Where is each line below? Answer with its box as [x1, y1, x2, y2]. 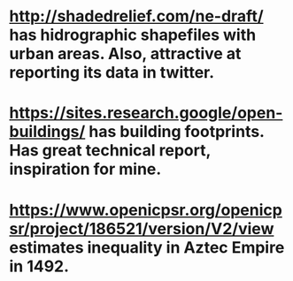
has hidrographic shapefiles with [9, 25, 257, 45]
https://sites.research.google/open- [9, 103, 283, 123]
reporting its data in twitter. [9, 63, 215, 83]
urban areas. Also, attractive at [9, 44, 242, 64]
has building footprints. [88, 122, 265, 142]
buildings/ [9, 122, 86, 142]
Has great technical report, [9, 140, 211, 161]
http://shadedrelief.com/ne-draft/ [9, 6, 264, 27]
